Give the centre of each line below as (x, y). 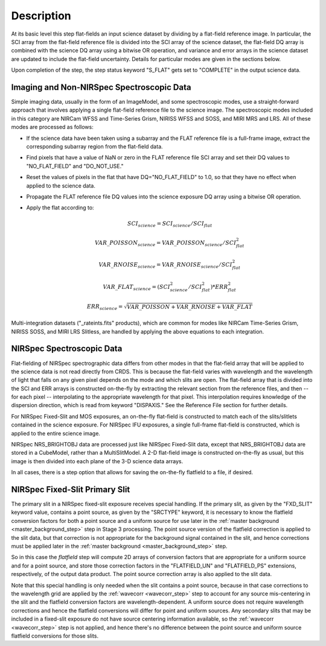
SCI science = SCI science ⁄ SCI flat (170, 224)
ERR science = (105, 308)
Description (41, 16)
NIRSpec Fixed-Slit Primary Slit (71, 489)
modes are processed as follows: (52, 127)
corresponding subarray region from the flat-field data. (94, 146)
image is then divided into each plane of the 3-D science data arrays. (97, 461)
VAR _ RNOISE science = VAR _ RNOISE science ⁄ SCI (165, 265)
